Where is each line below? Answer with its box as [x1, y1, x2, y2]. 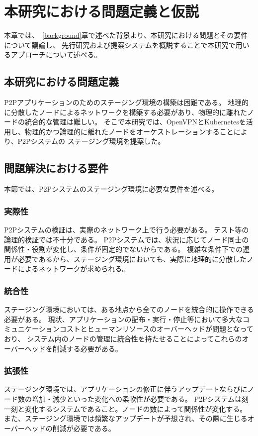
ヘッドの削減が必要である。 [24, 423, 115, 433]
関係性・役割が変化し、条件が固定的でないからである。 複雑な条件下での [4, 244, 243, 254]
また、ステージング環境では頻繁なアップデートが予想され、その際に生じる [4, 413, 248, 424]
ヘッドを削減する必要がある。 [24, 343, 122, 353]
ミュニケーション [4, 324, 60, 334]
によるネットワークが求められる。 [17, 263, 129, 274]
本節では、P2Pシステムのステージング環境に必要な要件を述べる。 [4, 184, 219, 194]
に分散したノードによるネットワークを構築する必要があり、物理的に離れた [4, 107, 248, 117]
